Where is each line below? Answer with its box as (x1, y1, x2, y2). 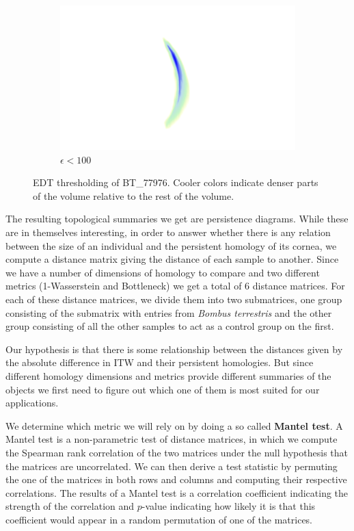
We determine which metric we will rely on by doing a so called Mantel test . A (5, 418, 343, 432)
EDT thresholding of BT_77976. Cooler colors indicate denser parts (33, 175, 318, 190)
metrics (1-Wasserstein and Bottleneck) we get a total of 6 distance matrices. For (5, 279, 345, 293)
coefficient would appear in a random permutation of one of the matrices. (5, 512, 313, 526)
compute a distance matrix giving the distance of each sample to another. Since (5, 252, 339, 266)
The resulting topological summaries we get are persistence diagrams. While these (5, 211, 349, 226)
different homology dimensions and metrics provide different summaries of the (5, 368, 331, 383)
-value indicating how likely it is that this (141, 499, 316, 513)
